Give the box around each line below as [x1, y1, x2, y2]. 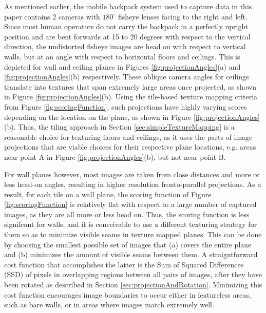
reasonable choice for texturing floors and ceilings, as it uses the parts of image [4, 131, 253, 142]
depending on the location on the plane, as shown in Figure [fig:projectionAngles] [4, 111, 260, 122]
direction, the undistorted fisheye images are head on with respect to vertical [4, 41, 246, 52]
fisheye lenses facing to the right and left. [118, 11, 248, 22]
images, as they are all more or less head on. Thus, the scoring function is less [4, 208, 250, 219]
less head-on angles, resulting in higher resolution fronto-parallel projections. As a [4, 179, 261, 190]
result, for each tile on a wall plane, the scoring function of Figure [4, 189, 212, 199]
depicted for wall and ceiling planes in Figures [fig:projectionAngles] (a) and [4, 61, 241, 72]
